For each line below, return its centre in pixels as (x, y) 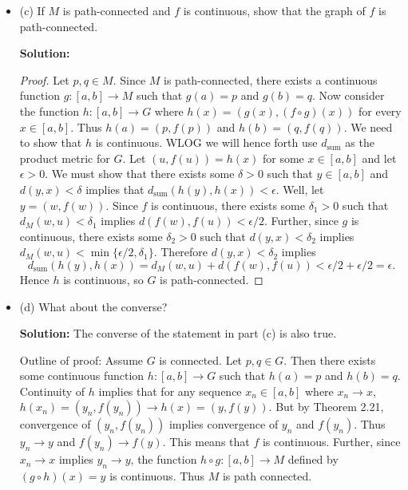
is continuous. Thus (157, 476)
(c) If (32, 10)
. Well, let (300, 189)
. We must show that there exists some (140, 174)
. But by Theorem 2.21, (326, 407)
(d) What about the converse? (93, 306)
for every (380, 111)
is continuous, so (103, 279)
